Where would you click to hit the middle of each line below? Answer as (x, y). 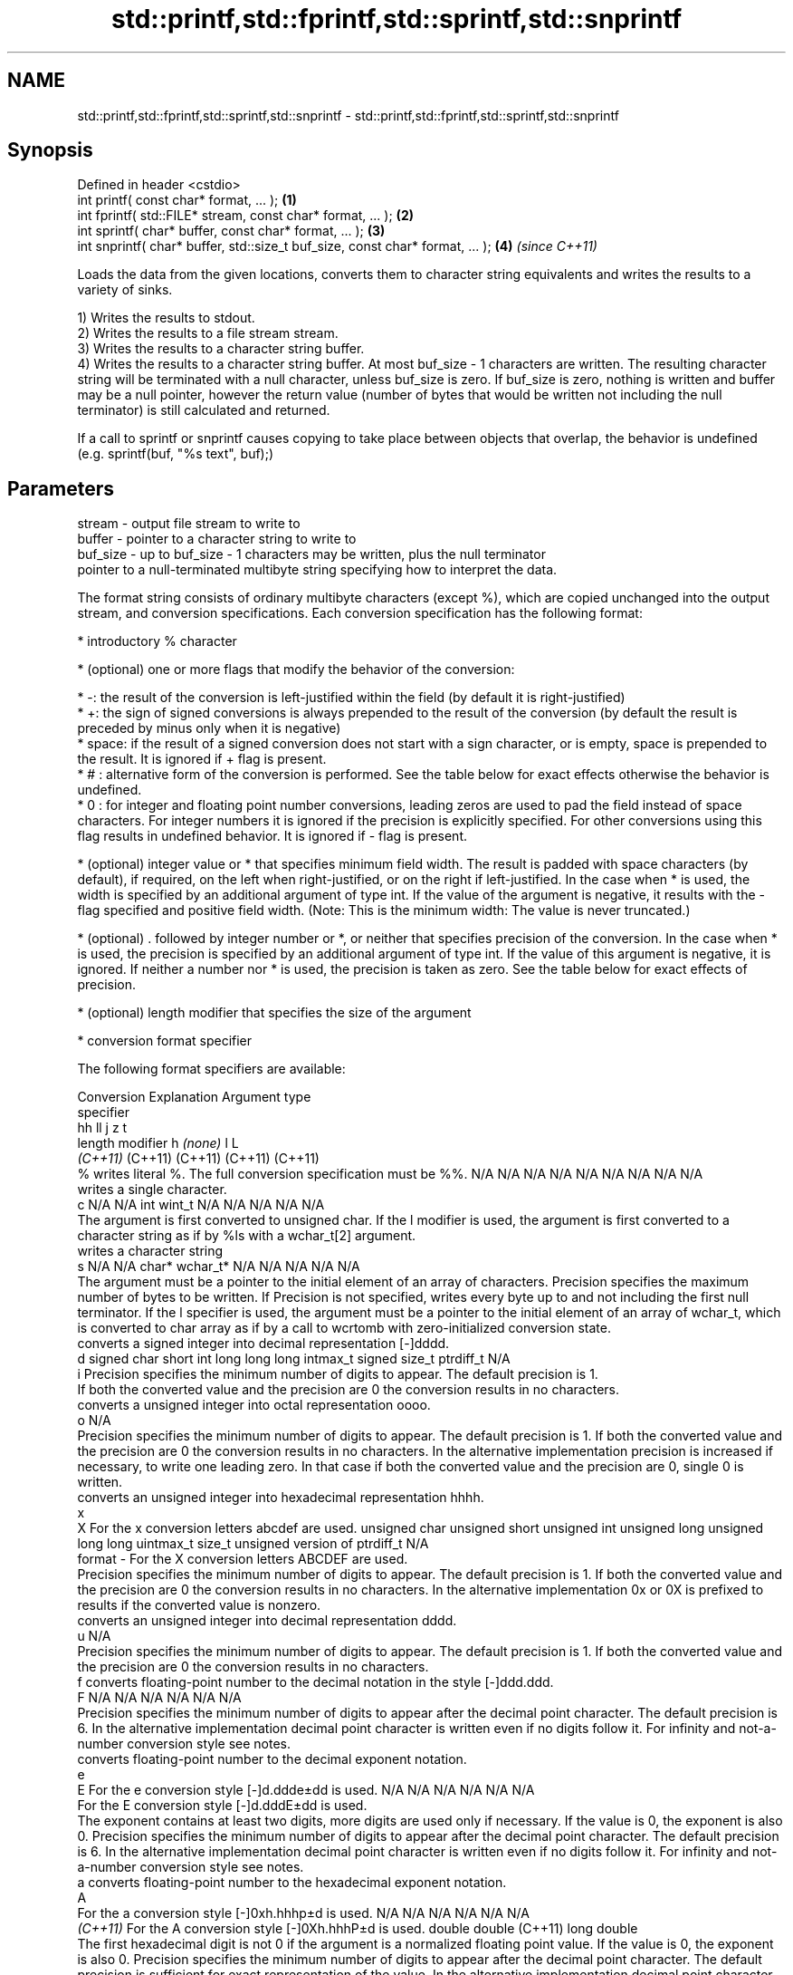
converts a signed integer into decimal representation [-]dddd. (263, 1344)
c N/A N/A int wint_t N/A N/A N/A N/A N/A (201, 1205)
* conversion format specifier (165, 1041)
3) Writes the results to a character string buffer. (221, 349)
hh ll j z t (102, 1128)
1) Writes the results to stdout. (166, 318)
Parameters (61, 488)
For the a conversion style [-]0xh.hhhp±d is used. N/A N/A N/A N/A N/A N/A (303, 1913)
